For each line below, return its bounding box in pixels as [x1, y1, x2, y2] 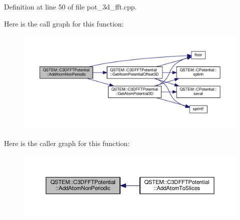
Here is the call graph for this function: [4, 18, 124, 28]
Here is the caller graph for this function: [4, 137, 130, 148]
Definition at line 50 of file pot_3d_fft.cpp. [4, 1, 137, 11]
